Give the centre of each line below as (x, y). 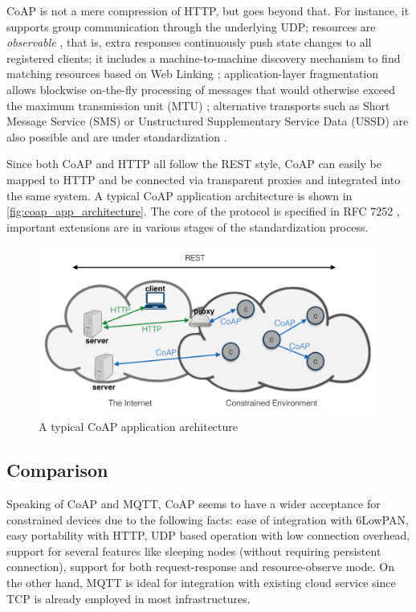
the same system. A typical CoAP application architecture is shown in (179, 195)
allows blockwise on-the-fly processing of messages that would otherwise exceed (201, 89)
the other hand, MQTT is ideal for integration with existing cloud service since (201, 583)
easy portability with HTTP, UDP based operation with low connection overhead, (208, 535)
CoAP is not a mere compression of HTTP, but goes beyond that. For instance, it (208, 10)
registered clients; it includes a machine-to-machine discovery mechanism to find (204, 58)
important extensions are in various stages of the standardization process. (188, 226)
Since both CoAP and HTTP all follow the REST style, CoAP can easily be (194, 164)
